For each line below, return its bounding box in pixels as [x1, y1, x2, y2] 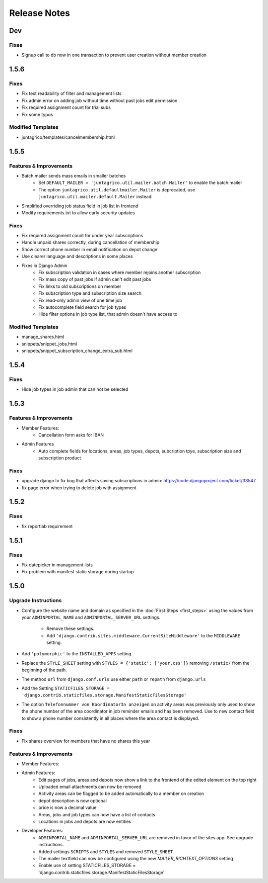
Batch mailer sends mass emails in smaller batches [21, 173, 126, 178]
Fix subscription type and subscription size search [38, 290, 141, 296]
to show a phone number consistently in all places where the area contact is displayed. [21, 715, 200, 721]
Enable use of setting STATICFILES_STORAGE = [38, 863, 136, 869]
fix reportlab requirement [21, 523, 73, 529]
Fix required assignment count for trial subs [21, 104, 111, 110]
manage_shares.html [21, 334, 65, 340]
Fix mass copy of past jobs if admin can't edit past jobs [38, 276, 151, 282]
